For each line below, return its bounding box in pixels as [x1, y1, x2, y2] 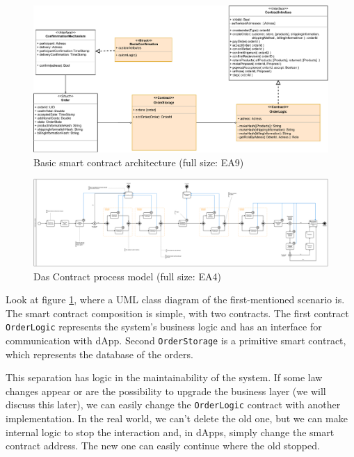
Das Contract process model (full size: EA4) [33, 268, 221, 283]
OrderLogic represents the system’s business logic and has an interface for [6, 319, 322, 334]
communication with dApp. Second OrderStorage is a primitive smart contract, [6, 333, 346, 348]
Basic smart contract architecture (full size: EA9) [33, 154, 244, 169]
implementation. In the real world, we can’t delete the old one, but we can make [6, 411, 348, 426]
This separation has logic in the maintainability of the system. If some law [6, 370, 323, 385]
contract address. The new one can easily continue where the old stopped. [6, 438, 320, 453]
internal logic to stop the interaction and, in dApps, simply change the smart [6, 424, 335, 439]
